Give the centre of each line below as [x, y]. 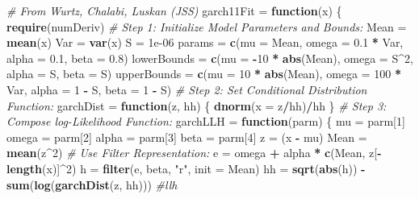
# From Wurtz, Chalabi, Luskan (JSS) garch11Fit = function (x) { [174, 10]
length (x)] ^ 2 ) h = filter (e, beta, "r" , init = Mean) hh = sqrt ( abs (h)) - [186, 168]
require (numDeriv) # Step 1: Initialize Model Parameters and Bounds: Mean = [207, 26]
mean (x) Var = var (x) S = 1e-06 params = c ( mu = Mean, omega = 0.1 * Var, [205, 42]
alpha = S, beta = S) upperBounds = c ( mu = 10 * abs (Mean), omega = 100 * [204, 74]
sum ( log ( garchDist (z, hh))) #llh [92, 184]
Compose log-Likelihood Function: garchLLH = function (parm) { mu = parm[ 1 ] [206, 121]
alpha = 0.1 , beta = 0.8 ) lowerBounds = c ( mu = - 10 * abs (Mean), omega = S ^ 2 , [210, 58]
